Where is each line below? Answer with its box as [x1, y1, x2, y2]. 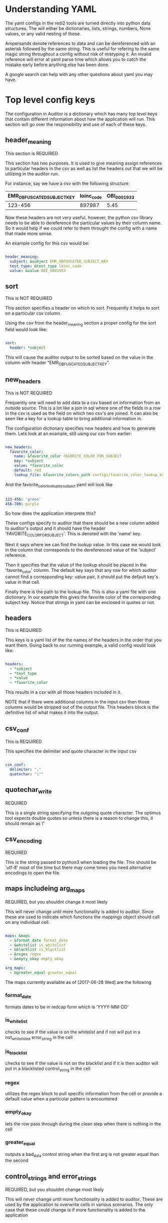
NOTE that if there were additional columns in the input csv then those [5, 699, 150, 705]
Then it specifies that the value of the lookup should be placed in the [5, 562, 146, 568]
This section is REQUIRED [5, 150, 58, 156]
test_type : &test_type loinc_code [9, 264, 81, 269]
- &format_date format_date [9, 938, 68, 943]
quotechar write [5, 785, 52, 795]
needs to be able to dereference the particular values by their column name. [5, 220, 162, 226]
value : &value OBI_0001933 [9, 268, 66, 273]
